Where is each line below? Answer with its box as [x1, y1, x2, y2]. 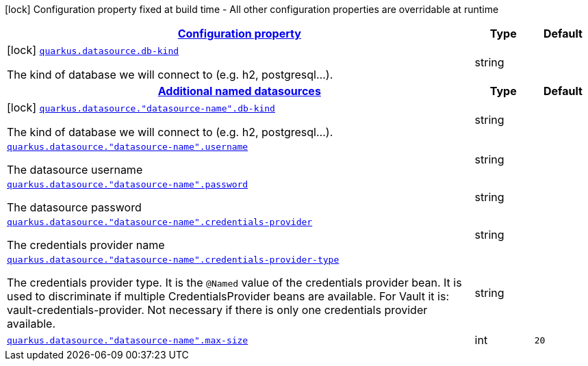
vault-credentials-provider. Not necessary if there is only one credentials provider [7, 303, 428, 317]
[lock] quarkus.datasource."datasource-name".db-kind [7, 101, 275, 114]
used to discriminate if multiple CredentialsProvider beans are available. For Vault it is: [7, 289, 449, 303]
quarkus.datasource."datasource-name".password [7, 179, 248, 189]
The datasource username [7, 163, 143, 177]
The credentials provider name [7, 238, 165, 252]
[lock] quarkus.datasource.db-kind [7, 43, 179, 57]
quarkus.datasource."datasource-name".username [7, 142, 248, 152]
